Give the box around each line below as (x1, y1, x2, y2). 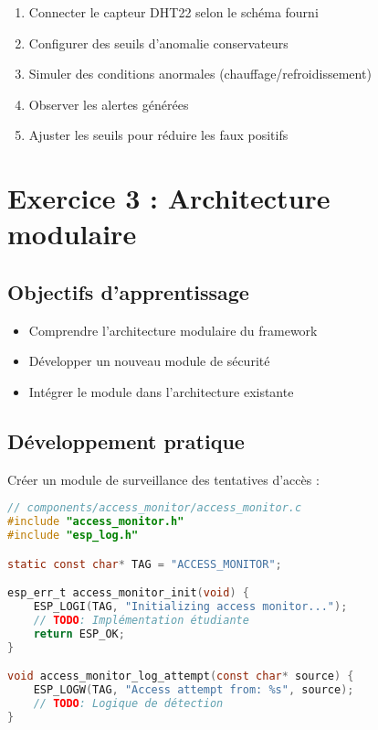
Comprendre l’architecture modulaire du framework (28, 320, 318, 339)
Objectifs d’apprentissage (7, 277, 249, 306)
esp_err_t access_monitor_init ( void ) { (7, 586, 249, 600)
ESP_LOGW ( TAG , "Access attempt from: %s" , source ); (33, 683, 354, 697)
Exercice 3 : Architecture (7, 179, 331, 217)
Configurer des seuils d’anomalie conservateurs (28, 33, 289, 52)
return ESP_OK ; (33, 627, 125, 640)
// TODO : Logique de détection (33, 696, 224, 710)
